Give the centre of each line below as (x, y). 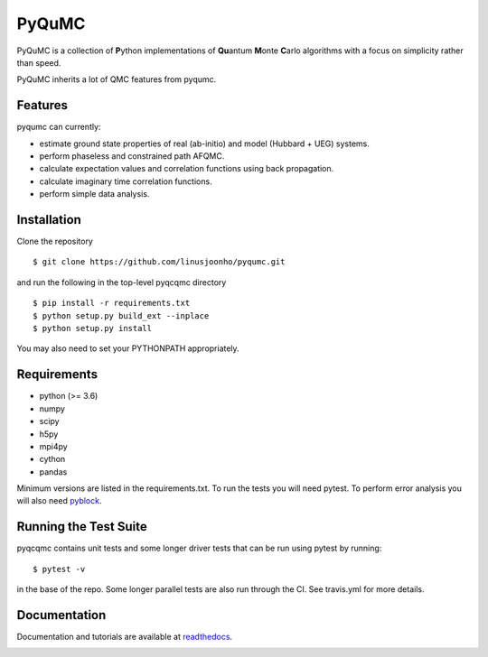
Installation (49, 220)
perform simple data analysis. (94, 194)
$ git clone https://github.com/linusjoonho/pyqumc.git (159, 262)
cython (52, 459)
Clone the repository (55, 241)
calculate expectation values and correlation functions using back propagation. (187, 169)
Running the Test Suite (82, 527)
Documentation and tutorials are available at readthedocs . (125, 637)
